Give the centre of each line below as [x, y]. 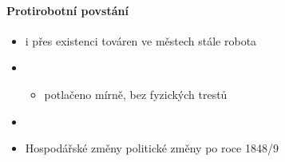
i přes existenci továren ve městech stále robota [141, 40]
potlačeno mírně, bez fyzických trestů [136, 94]
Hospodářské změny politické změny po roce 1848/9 [152, 148]
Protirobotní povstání [67, 10]
